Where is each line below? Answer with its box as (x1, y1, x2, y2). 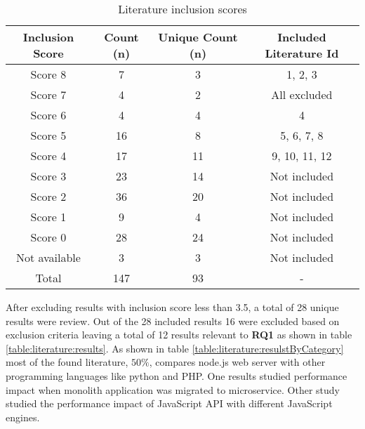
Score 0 (30, 229, 67, 245)
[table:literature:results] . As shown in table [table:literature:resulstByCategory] (6, 341, 344, 355)
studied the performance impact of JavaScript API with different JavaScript (6, 396, 333, 411)
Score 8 (30, 66, 67, 82)
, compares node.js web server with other (149, 355, 326, 369)
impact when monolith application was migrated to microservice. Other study (6, 382, 340, 397)
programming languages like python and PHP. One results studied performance (6, 368, 347, 383)
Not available (15, 249, 81, 265)
